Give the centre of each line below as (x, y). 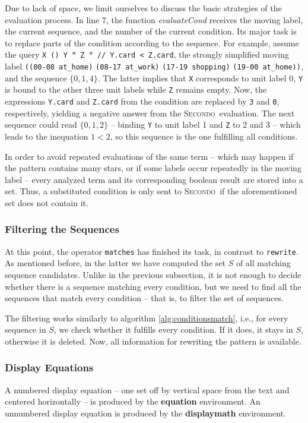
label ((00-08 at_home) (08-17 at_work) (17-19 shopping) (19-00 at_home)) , (154, 66)
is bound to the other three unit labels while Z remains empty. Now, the (136, 89)
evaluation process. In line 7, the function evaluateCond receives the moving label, (154, 19)
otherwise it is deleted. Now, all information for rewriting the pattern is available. (153, 341)
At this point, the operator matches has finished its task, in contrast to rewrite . (152, 251)
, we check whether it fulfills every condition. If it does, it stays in (173, 329)
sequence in (26, 329)
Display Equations (49, 367)
